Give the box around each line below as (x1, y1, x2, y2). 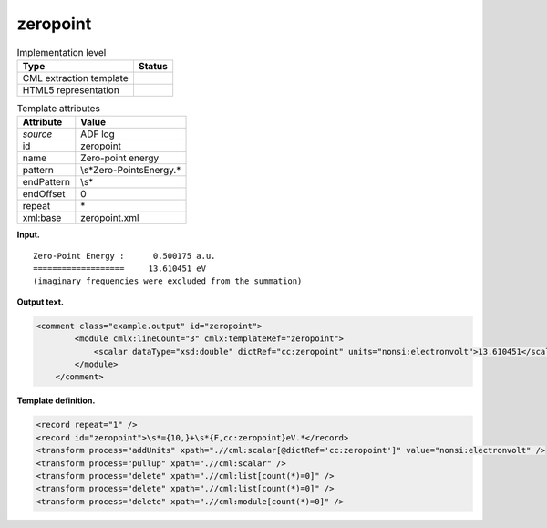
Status (138, 59, 168, 72)
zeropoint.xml (80, 212, 139, 224)
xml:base (22, 212, 62, 224)
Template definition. (16, 395, 96, 406)
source (22, 128, 53, 140)
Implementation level (16, 46, 107, 58)
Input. (16, 229, 40, 241)
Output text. (16, 296, 64, 307)
